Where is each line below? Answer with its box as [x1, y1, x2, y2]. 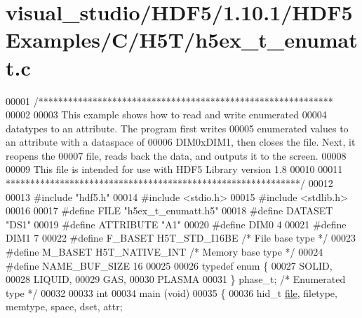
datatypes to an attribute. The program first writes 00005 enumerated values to [6, 120, 349, 135]
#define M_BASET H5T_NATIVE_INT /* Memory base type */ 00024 [6, 244, 323, 259]
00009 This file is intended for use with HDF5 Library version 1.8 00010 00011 [6, 162, 343, 177]
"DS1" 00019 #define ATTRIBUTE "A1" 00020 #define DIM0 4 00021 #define [6, 216, 347, 231]
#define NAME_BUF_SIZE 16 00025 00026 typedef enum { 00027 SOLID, [6, 258, 333, 272]
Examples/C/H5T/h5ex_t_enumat [6, 25, 358, 54]
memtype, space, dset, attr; [6, 299, 123, 314]
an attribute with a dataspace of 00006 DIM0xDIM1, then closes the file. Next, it [6, 134, 356, 149]
